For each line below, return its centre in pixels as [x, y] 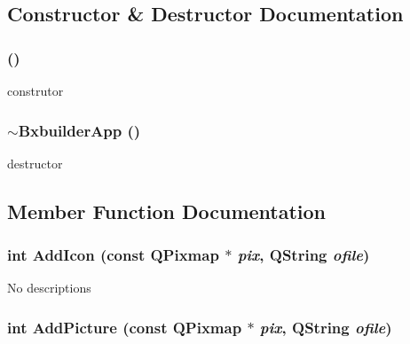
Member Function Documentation [167, 211]
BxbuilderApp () [79, 130]
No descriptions [49, 288]
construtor [35, 90]
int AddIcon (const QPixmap [113, 255]
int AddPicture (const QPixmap [125, 327]
